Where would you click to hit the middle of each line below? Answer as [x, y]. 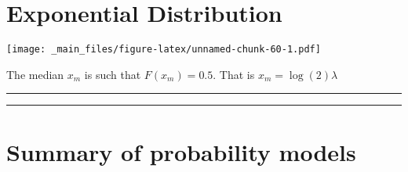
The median [35, 74]
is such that [113, 74]
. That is [234, 74]
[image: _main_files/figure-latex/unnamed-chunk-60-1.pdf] [164, 50]
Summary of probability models [181, 151]
